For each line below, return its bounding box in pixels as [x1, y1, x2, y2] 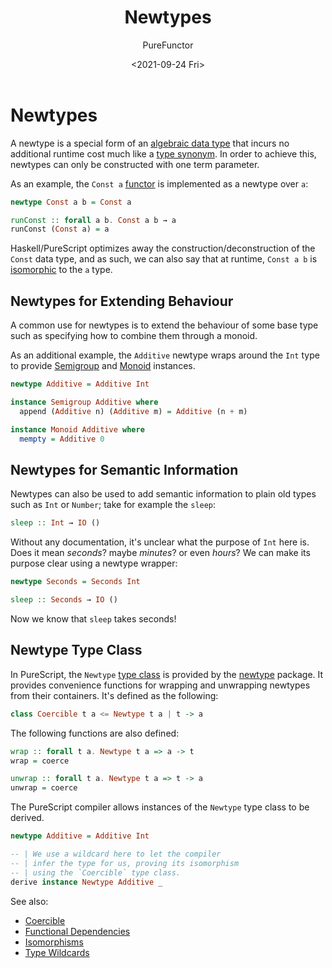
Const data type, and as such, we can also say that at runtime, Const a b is [10, 253, 318, 265]
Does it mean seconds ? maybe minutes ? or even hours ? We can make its [10, 547, 311, 559]
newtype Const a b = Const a [10, 197, 132, 207]
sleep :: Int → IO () [10, 518, 101, 528]
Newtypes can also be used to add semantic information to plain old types [10, 488, 317, 500]
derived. [10, 812, 45, 824]
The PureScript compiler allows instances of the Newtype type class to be [10, 801, 310, 813]
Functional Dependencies [24, 925, 131, 937]
